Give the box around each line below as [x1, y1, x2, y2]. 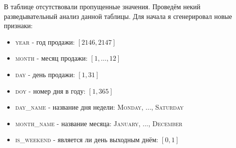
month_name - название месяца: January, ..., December [15, 118, 183, 128]
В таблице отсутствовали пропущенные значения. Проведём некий [4, 1, 201, 11]
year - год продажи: [15, 36, 75, 47]
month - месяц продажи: [15, 53, 88, 63]
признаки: [4, 20, 33, 31]
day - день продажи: [15, 69, 75, 79]
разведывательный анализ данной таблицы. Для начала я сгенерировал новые [4, 11, 232, 21]
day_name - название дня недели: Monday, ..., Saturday [15, 102, 184, 112]
